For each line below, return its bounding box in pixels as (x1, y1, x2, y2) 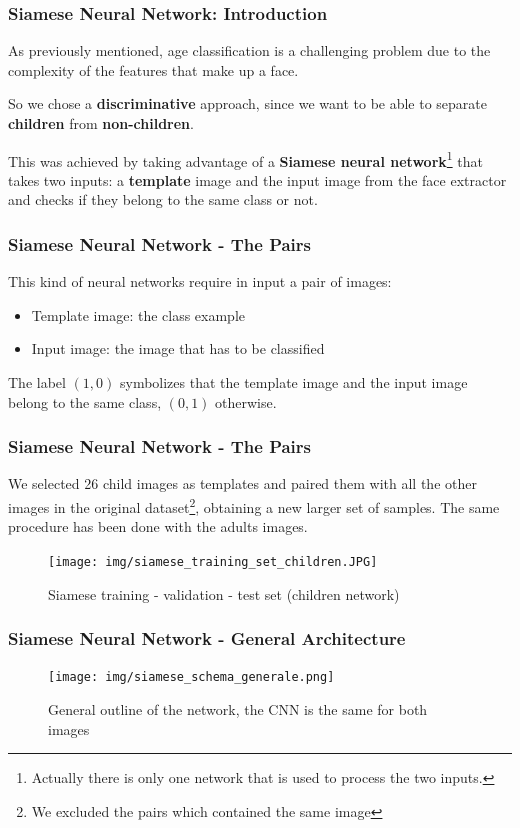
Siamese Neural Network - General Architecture (8, 626, 406, 651)
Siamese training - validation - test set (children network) (48, 583, 400, 604)
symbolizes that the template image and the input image (119, 372, 468, 393)
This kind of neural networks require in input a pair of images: (8, 271, 392, 292)
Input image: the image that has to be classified (31, 338, 325, 359)
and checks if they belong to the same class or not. (8, 189, 318, 210)
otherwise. (215, 391, 277, 412)
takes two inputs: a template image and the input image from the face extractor (8, 169, 507, 190)
